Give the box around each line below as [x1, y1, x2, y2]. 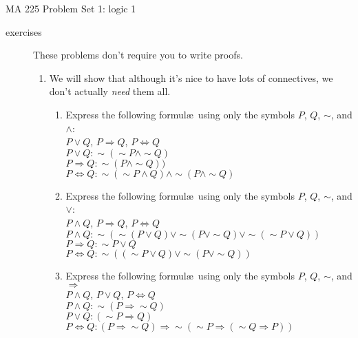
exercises [6, 24, 42, 39]
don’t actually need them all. [49, 84, 171, 98]
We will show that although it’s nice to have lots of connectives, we [49, 70, 333, 85]
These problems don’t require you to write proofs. [33, 47, 243, 62]
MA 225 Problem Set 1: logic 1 [6, 1, 136, 15]
